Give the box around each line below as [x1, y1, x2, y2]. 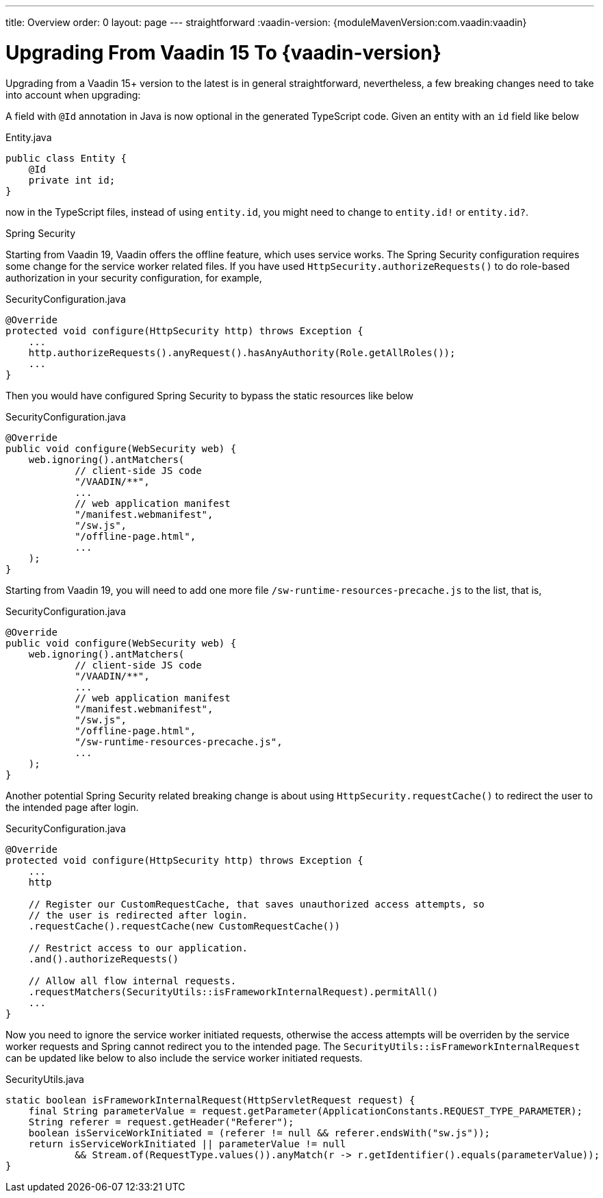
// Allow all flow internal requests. [28, 975, 237, 986]
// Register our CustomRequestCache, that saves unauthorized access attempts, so [28, 898, 485, 910]
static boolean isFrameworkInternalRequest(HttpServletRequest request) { [5, 1094, 415, 1106]
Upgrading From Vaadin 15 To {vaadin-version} [5, 40, 441, 64]
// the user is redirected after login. [28, 909, 248, 921]
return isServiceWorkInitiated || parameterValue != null [28, 1138, 346, 1149]
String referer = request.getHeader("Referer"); [28, 1116, 294, 1127]
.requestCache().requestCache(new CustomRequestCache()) [28, 920, 340, 932]
